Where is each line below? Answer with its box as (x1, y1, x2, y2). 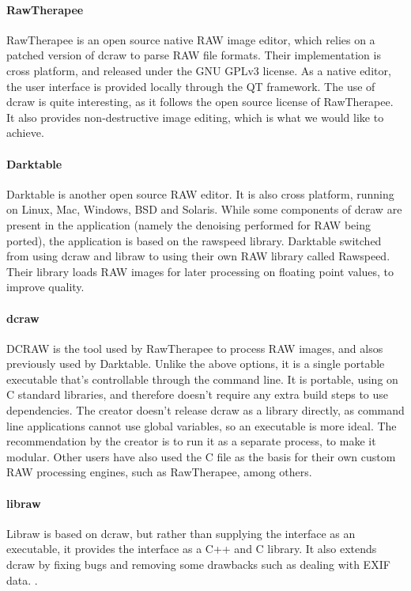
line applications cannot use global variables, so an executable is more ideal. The (6, 417, 397, 434)
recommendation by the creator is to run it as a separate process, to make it (6, 433, 376, 449)
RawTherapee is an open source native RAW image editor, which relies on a (6, 31, 375, 47)
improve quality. (6, 278, 85, 295)
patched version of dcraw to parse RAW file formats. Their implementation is (6, 47, 381, 63)
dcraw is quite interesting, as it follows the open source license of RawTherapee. (6, 93, 394, 110)
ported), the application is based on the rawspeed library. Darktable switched (6, 232, 382, 248)
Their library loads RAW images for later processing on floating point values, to (6, 263, 394, 279)
